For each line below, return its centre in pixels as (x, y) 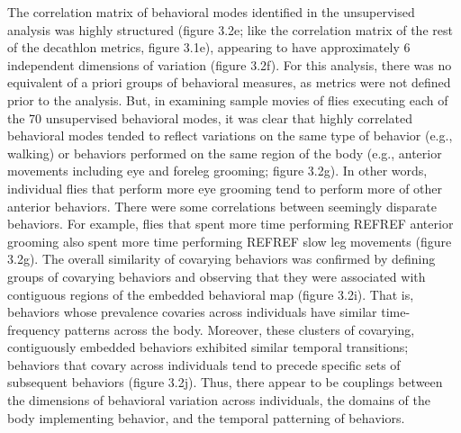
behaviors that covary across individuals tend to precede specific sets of (204, 364)
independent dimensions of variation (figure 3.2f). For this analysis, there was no (230, 64)
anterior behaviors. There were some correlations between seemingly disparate (222, 206)
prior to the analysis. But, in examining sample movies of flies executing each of (228, 99)
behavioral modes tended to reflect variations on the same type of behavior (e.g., (230, 135)
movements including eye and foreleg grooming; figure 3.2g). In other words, (217, 171)
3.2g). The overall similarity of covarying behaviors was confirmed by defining (221, 259)
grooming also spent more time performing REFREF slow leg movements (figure (230, 241)
